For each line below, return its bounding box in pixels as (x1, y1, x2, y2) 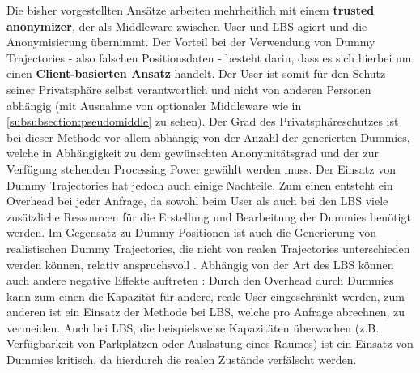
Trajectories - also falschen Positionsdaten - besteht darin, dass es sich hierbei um (6, 49, 412, 66)
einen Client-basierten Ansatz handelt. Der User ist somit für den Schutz (6, 65, 386, 82)
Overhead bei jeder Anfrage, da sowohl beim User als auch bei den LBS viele (6, 192, 388, 209)
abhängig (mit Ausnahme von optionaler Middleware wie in (6, 96, 302, 114)
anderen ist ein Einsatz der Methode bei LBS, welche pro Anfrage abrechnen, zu (6, 303, 405, 320)
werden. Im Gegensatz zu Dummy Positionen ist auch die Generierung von (6, 224, 377, 241)
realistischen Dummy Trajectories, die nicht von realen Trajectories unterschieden (6, 239, 410, 256)
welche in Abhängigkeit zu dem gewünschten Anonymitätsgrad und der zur (6, 144, 379, 161)
